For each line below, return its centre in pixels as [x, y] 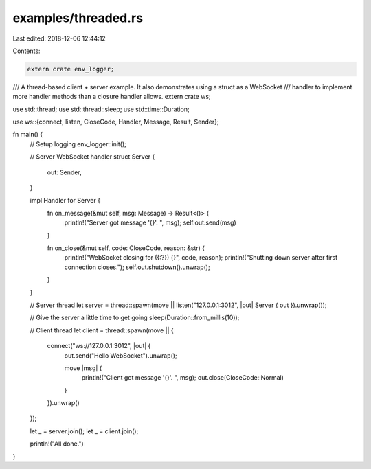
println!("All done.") [57, 444]
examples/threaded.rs [78, 18]
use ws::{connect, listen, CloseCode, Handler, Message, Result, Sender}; [116, 122]
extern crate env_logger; [71, 69]
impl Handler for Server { [65, 201]
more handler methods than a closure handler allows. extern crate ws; [112, 97]
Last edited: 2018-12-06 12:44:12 [59, 38]
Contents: [26, 51]
